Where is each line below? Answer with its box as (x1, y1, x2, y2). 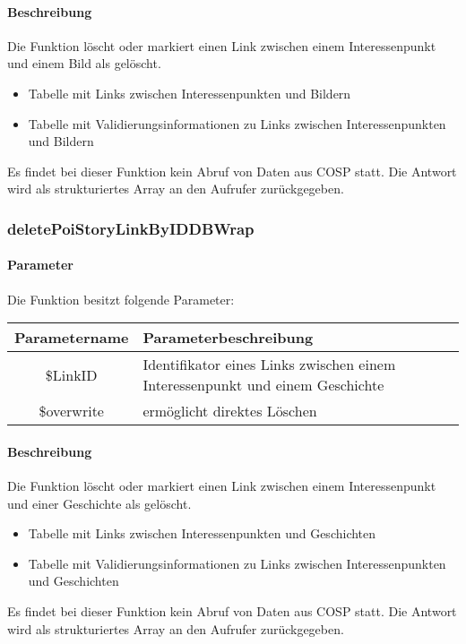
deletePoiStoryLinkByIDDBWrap (7, 217, 255, 239)
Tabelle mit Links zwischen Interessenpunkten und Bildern (28, 83, 351, 102)
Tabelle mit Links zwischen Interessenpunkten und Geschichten (28, 524, 376, 543)
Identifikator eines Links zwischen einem (142, 354, 396, 375)
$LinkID (45, 364, 98, 385)
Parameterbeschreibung (142, 327, 314, 348)
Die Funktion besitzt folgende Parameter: (7, 289, 235, 308)
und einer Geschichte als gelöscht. (7, 494, 192, 512)
